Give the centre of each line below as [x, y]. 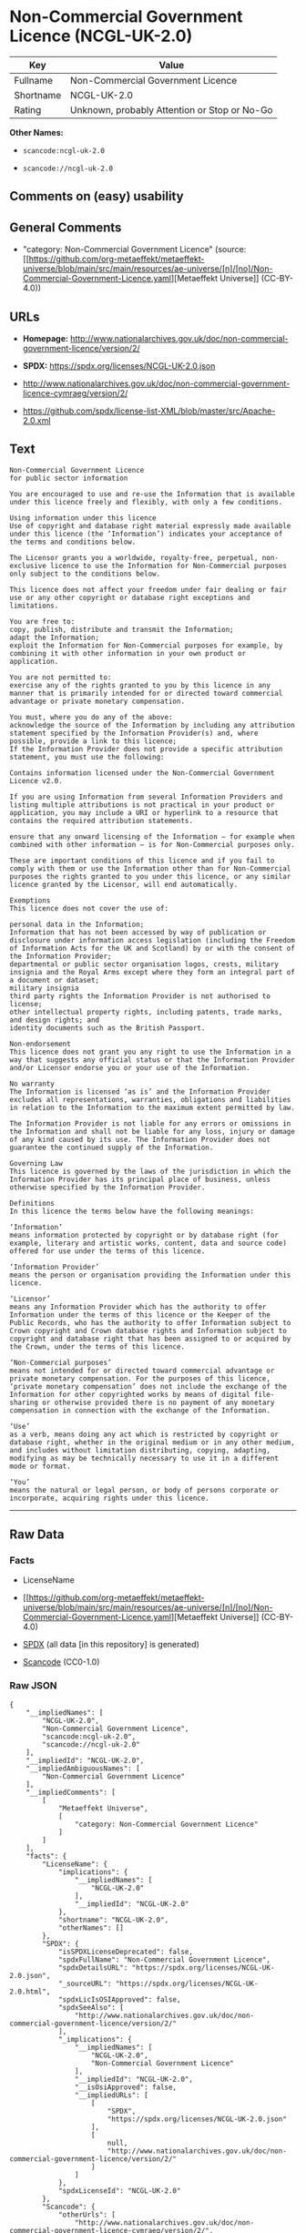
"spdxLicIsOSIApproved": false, [119, 1999]
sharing [24, 1402]
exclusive [28, 566]
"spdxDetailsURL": [93, 1968]
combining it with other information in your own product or [128, 653]
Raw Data [37, 1535]
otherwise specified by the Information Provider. [107, 1187]
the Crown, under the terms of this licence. [97, 1346]
